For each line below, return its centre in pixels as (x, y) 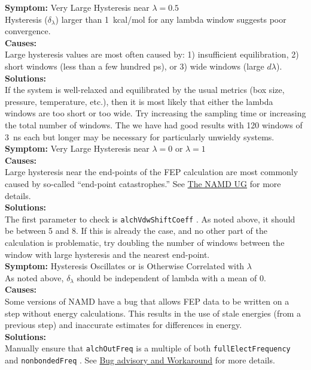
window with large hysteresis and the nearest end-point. (107, 254)
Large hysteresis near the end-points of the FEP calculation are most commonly (152, 172)
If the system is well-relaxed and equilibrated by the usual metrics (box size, (145, 90)
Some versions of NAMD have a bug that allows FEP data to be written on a (147, 301)
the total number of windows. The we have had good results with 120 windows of (154, 124)
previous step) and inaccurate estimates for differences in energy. (124, 325)
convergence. (28, 31)
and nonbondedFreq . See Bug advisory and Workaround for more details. (140, 360)
